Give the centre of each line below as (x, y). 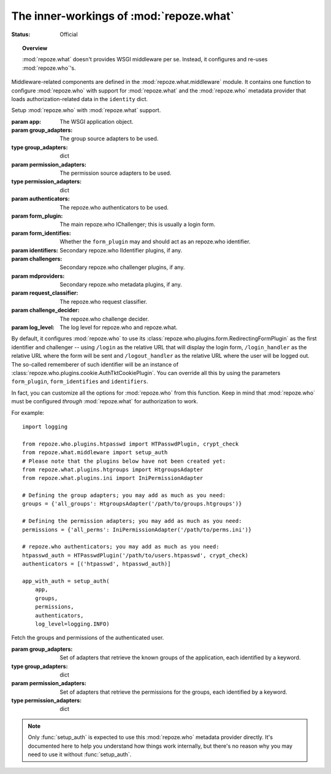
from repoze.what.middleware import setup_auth (95, 453)
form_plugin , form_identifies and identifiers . (80, 381)
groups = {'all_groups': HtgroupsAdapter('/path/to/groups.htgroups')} (132, 504)
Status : (21, 34)
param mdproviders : (38, 276)
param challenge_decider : (45, 310)
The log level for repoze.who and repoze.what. (119, 327)
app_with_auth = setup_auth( (66, 581)
